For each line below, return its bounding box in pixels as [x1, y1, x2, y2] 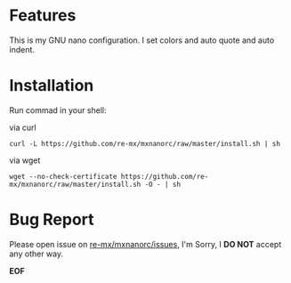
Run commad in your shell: [9, 104, 107, 116]
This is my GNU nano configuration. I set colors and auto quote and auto [9, 35, 275, 45]
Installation [9, 76, 94, 96]
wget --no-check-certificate [9, 172, 117, 181]
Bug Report [9, 210, 95, 230]
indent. [9, 44, 36, 54]
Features [9, 5, 77, 26]
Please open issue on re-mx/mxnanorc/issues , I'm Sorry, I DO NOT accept [9, 239, 282, 249]
